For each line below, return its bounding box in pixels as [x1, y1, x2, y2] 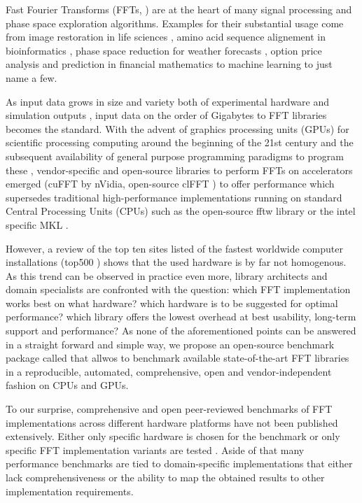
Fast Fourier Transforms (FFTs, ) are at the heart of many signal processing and [6, 2, 352, 16]
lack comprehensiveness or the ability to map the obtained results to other [6, 470, 325, 484]
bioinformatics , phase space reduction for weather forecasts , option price [6, 43, 322, 57]
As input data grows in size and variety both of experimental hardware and [6, 94, 330, 108]
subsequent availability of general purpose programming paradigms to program [6, 148, 344, 163]
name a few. [6, 70, 57, 85]
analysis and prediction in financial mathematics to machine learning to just [6, 57, 333, 71]
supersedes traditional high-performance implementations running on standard [6, 190, 342, 204]
